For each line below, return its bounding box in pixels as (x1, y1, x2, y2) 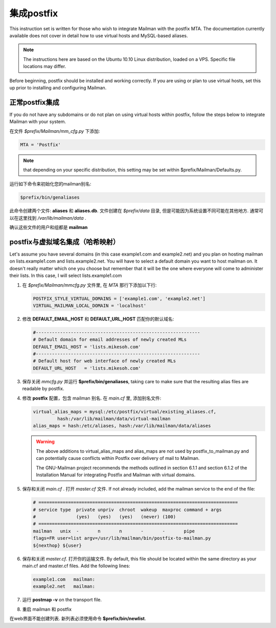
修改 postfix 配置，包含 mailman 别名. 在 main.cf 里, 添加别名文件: (22, 395, 162, 401)
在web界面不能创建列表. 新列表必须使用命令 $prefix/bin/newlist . (9, 616, 146, 622)
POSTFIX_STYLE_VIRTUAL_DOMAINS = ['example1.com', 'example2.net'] (33, 295, 206, 301)
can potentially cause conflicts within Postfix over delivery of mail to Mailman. (36, 455, 200, 461)
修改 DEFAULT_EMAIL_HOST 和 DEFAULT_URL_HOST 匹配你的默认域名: (22, 316, 174, 322)
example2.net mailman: (33, 584, 96, 590)
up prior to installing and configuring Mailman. (9, 84, 107, 90)
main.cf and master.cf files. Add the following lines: (22, 563, 130, 569)
